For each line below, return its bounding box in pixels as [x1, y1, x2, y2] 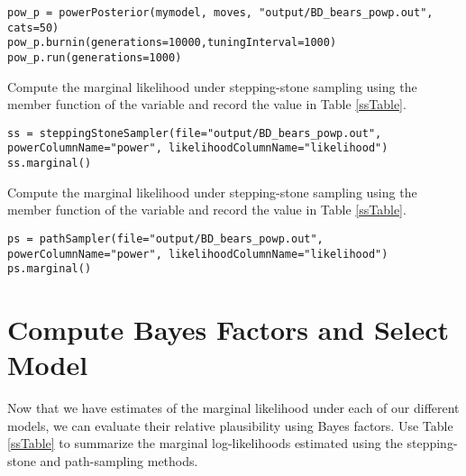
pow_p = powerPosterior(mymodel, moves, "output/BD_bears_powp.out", [7, 6, 434, 19]
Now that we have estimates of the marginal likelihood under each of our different [7, 398, 460, 417]
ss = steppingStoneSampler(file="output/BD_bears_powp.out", [7, 126, 382, 140]
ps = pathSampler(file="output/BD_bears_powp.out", [7, 232, 324, 245]
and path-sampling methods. [40, 452, 198, 471]
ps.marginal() [7, 262, 92, 276]
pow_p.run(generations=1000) [7, 50, 182, 64]
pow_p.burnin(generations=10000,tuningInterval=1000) [7, 36, 337, 50]
